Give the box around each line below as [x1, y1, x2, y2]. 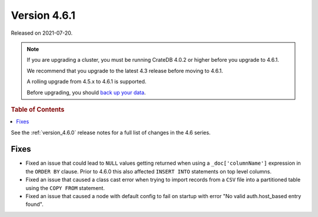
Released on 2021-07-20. [11, 29, 73, 36]
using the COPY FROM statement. [25, 184, 105, 191]
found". [25, 201, 44, 208]
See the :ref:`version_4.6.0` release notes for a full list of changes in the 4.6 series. [11, 129, 211, 136]
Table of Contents [11, 105, 65, 113]
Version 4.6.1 [11, 9, 76, 22]
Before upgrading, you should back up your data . [26, 89, 146, 96]
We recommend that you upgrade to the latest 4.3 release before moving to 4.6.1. [26, 67, 223, 74]
